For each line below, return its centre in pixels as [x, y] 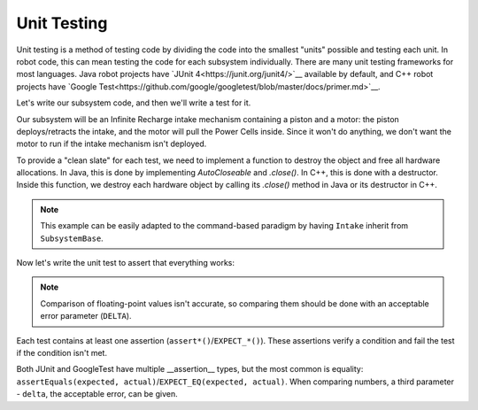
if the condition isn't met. [62, 352]
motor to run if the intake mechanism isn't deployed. [112, 144]
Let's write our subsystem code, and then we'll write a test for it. [134, 103]
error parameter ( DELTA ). [86, 316]
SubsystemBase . [72, 238]
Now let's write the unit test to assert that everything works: [125, 263]
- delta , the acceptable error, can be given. [97, 394]
